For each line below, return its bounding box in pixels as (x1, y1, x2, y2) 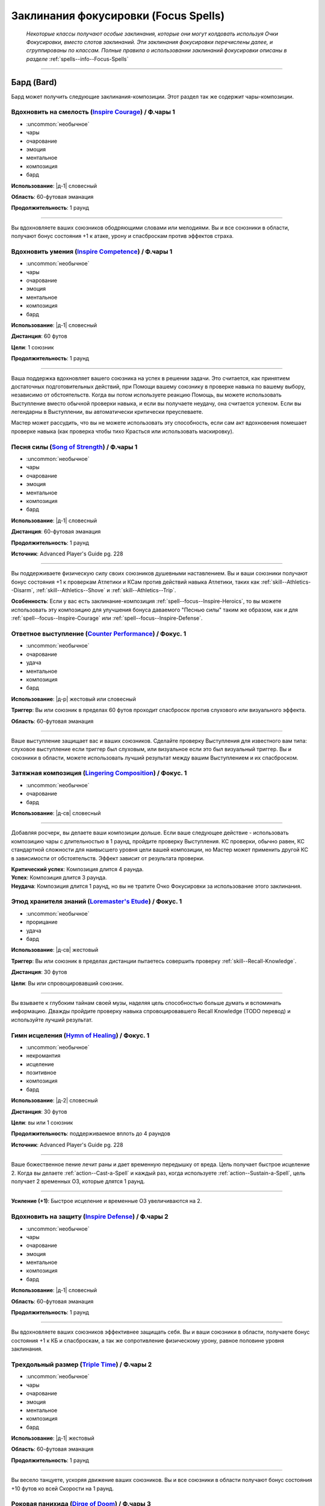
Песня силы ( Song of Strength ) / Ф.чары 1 (11, 443, 138, 451)
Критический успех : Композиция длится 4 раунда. (11, 865, 144, 873)
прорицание (26, 919, 58, 926)
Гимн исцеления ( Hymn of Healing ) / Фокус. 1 (11, 1031, 150, 1039)
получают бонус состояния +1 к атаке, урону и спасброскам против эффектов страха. (11, 233, 234, 240)
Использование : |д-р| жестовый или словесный (11, 695, 137, 702)
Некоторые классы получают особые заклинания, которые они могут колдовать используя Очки (26, 30, 279, 37)
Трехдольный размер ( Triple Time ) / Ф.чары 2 (11, 1360, 152, 1369)
